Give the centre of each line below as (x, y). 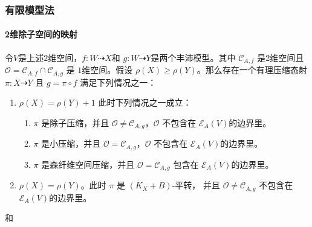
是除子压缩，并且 (75, 122)
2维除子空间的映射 (41, 34)
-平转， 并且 (196, 185)
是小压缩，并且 (71, 143)
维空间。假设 (107, 70)
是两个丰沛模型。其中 (193, 57)
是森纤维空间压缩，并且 (88, 164)
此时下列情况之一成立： (145, 102)
